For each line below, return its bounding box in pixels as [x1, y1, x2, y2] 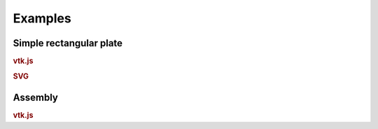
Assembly [13, 91, 59, 103]
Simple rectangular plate [13, 37, 122, 49]
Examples [13, 11, 71, 26]
